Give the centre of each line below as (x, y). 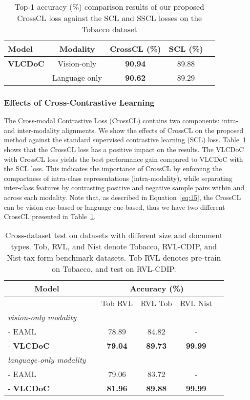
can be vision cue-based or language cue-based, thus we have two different (115, 207)
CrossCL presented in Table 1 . (50, 216)
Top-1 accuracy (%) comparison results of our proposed (109, 7)
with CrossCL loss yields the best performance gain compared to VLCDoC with (124, 159)
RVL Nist (196, 303)
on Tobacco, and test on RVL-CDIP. (114, 268)
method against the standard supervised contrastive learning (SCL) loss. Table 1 (125, 140)
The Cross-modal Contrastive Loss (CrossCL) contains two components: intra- (121, 121)
